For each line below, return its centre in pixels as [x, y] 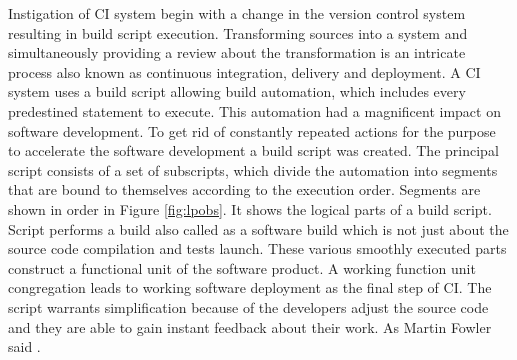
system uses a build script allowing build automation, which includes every [237, 91]
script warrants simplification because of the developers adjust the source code [248, 306]
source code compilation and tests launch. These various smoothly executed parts [257, 248]
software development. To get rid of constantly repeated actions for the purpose [252, 130]
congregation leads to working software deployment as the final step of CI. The [250, 287]
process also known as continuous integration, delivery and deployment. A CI [244, 71]
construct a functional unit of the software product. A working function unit [242, 267]
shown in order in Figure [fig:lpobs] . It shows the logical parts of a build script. [250, 208]
